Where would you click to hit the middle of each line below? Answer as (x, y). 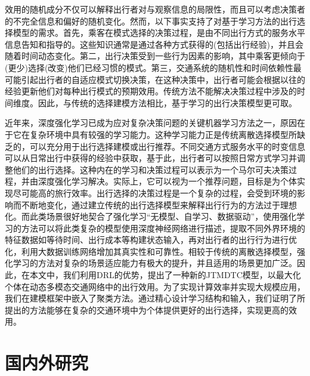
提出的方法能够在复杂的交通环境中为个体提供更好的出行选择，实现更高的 (147, 309)
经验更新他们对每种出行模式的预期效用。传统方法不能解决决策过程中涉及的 (151, 91)
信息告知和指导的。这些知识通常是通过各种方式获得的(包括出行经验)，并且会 (154, 44)
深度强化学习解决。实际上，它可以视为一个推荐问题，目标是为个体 (167, 181)
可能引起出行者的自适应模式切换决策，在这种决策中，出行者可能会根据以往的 (155, 79)
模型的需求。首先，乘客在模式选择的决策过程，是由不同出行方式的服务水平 (159, 33)
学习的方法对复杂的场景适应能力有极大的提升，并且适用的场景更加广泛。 (155, 263)
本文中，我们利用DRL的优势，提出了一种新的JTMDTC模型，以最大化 (165, 275)
